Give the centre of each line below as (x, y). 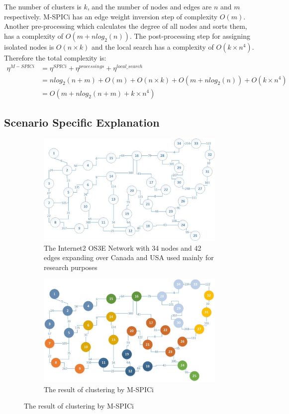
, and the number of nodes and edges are (149, 6)
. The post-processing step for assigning (190, 35)
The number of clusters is (43, 6)
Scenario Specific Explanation (82, 122)
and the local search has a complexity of (152, 46)
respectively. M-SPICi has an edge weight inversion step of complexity (111, 16)
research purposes (71, 267)
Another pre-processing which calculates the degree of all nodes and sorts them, (126, 26)
